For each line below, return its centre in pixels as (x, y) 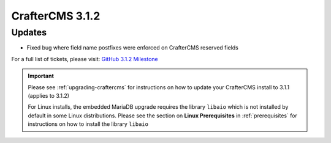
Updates (29, 32)
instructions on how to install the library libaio (88, 124)
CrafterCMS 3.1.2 (56, 16)
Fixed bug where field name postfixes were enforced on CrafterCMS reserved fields (132, 48)
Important (41, 76)
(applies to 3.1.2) (49, 95)
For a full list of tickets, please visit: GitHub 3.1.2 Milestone (85, 59)
